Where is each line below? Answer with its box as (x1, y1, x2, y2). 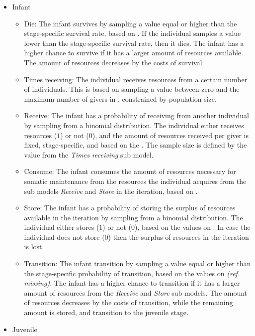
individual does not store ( (24, 231, 105, 242)
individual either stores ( (24, 222, 99, 232)
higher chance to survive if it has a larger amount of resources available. (24, 47, 243, 58)
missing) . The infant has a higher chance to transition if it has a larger (24, 278, 240, 288)
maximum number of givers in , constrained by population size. (24, 93, 217, 104)
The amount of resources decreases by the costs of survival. (24, 57, 204, 67)
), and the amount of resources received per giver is (92, 130, 249, 140)
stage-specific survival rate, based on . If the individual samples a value (24, 28, 241, 38)
